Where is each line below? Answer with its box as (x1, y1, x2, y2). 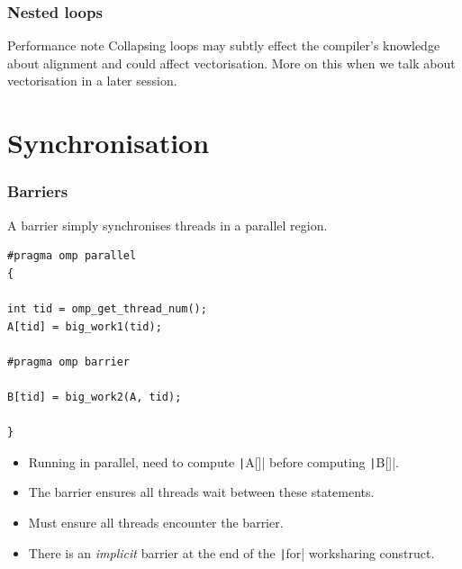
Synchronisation (7, 124, 210, 161)
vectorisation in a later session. (7, 71, 177, 90)
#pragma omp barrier (7, 355, 131, 368)
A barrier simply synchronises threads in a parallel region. (7, 215, 328, 234)
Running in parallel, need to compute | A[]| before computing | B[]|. (28, 452, 399, 471)
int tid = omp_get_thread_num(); (7, 302, 207, 315)
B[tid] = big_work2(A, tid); (7, 390, 182, 403)
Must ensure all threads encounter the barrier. (28, 512, 284, 531)
